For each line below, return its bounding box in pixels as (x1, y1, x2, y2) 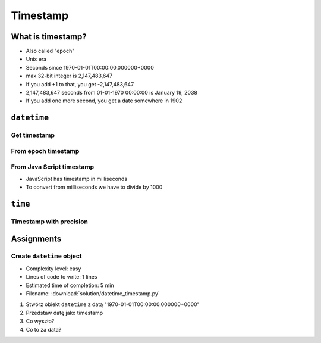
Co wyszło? (26, 317, 55, 325)
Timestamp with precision (11, 217, 89, 226)
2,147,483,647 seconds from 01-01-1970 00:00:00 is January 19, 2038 (26, 89, 197, 96)
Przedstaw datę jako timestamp (26, 309, 103, 316)
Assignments (11, 234, 62, 244)
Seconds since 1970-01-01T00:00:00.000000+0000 (26, 64, 154, 71)
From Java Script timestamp (11, 163, 95, 171)
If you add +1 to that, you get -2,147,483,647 (26, 80, 134, 88)
